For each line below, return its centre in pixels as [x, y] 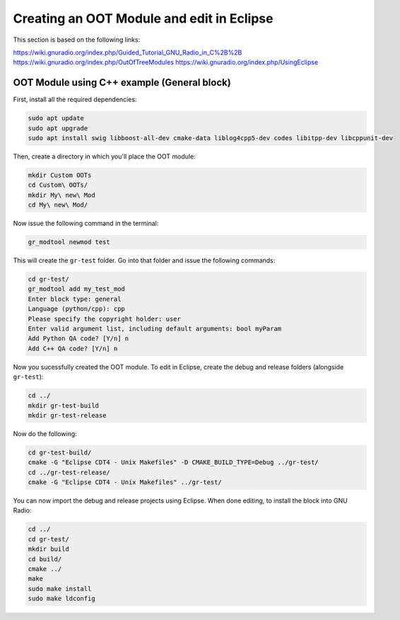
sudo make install [60, 589]
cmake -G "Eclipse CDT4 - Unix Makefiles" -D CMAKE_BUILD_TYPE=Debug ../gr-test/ [173, 463]
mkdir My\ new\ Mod [61, 195]
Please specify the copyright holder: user [105, 319]
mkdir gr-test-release [67, 415]
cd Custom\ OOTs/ [58, 185]
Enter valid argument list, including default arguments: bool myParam [155, 329]
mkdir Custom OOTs [60, 175]
